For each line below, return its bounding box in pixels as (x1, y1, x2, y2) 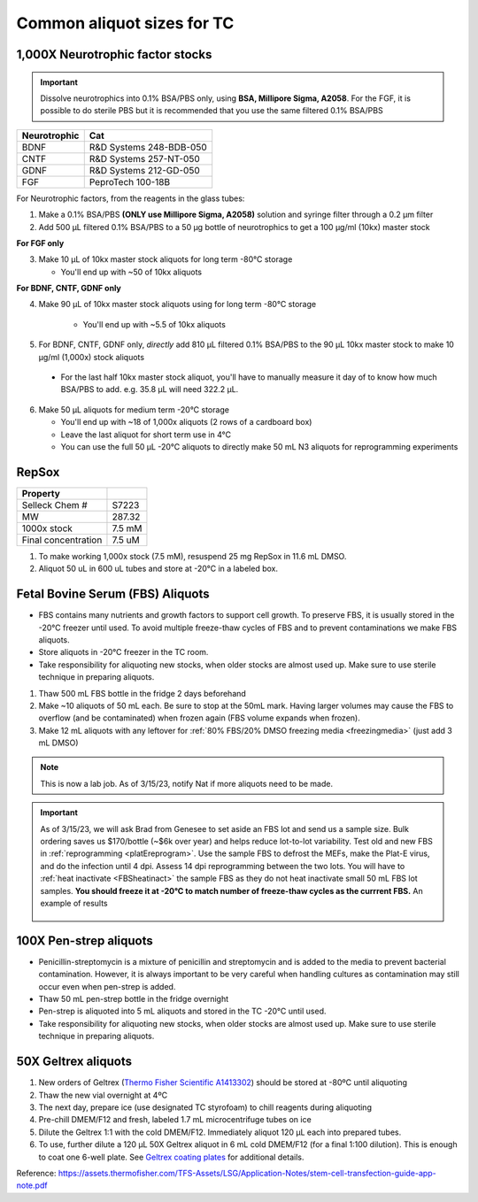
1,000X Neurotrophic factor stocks (16, 47, 212, 62)
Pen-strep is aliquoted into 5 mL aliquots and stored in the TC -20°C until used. (38, 1006, 327, 1017)
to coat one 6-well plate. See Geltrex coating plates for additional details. (38, 1152, 305, 1162)
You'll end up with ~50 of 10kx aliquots (60, 266, 203, 277)
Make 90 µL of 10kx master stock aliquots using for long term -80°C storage (38, 299, 317, 310)
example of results (40, 898, 108, 908)
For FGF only (16, 237, 65, 248)
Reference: (16, 1167, 57, 1178)
